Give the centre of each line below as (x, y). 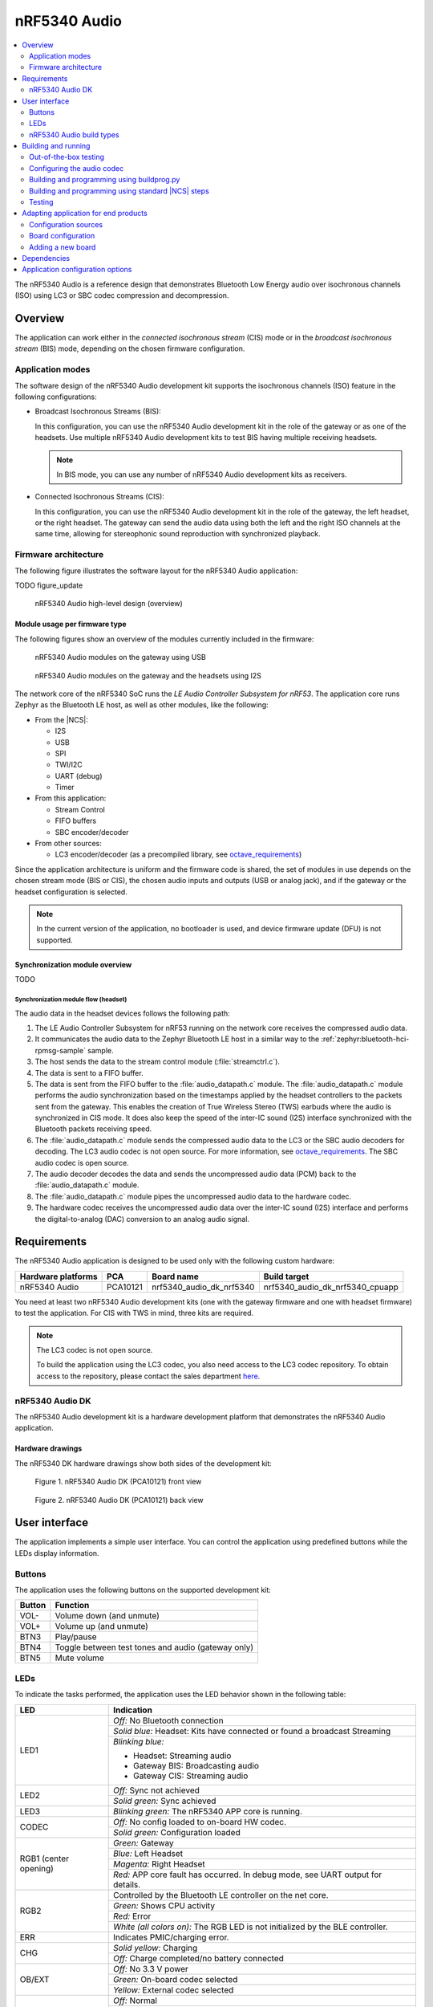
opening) (36, 1869)
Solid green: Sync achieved (164, 1801)
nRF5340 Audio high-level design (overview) (109, 604)
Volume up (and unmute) (101, 1626)
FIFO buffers (76, 821)
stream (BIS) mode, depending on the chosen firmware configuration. (130, 348)
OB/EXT (34, 1979)
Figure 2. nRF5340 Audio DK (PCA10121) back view (119, 1500)
